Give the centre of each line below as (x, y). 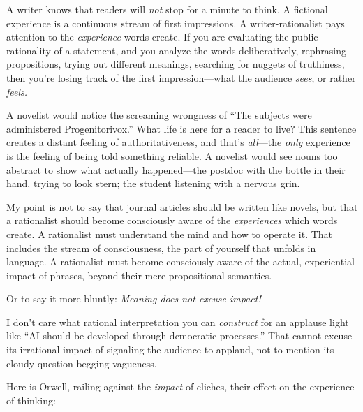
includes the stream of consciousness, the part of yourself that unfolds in (161, 248)
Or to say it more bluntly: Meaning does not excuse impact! (134, 299)
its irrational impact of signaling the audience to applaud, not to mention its (170, 350)
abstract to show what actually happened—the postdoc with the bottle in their (176, 169)
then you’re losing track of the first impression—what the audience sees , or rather (181, 77)
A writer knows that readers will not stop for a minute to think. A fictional (167, 9)
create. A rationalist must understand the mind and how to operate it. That (170, 234)
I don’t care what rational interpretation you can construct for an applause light (178, 322)
